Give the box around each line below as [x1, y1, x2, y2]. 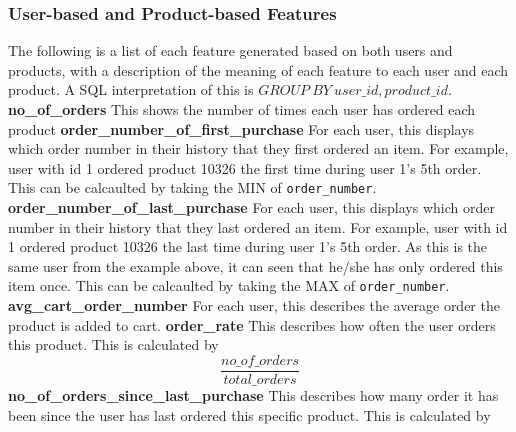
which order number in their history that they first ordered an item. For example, [8, 138, 509, 159]
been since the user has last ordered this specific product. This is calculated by [8, 404, 491, 425]
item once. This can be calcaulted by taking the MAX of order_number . [8, 275, 450, 296]
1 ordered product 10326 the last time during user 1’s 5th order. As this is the [8, 236, 488, 257]
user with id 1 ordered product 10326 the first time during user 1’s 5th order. [8, 157, 482, 178]
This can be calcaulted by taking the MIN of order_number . [8, 177, 377, 198]
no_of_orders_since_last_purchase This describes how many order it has [8, 384, 499, 405]
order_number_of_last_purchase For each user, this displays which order [8, 197, 495, 218]
